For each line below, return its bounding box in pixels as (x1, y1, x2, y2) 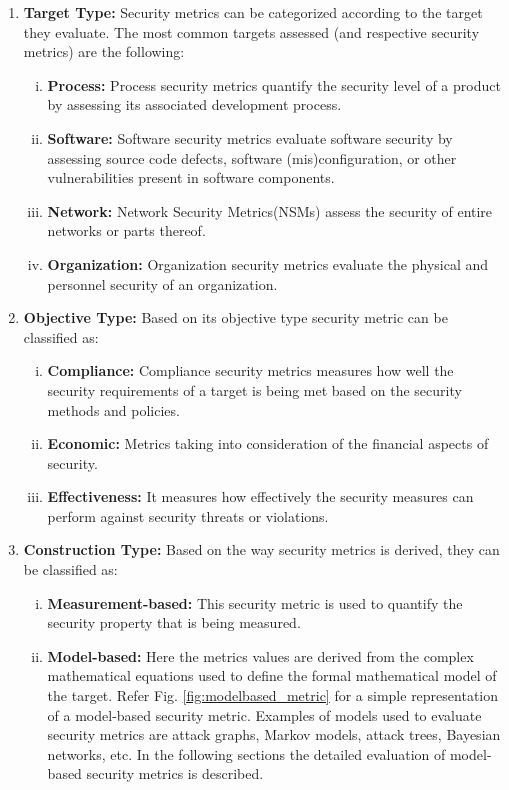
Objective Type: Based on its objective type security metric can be (23, 307, 448, 328)
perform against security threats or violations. (47, 505, 329, 526)
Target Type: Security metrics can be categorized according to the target (23, 2, 483, 22)
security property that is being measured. (47, 612, 301, 633)
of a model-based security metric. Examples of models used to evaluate (47, 704, 482, 725)
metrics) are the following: (23, 41, 185, 62)
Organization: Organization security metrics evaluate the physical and (47, 253, 489, 274)
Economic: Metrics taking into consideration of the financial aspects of (47, 433, 489, 454)
